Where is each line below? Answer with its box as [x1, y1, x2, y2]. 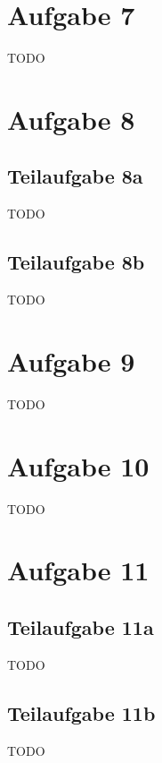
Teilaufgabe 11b [7, 699, 156, 726]
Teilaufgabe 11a [7, 613, 154, 640]
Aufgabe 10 [7, 447, 150, 484]
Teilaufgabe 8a [7, 162, 143, 190]
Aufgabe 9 [7, 342, 135, 379]
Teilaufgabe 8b [7, 248, 145, 276]
